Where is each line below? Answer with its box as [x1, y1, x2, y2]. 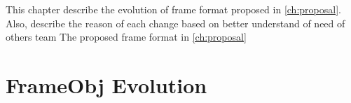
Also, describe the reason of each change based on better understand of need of [6, 15, 345, 30]
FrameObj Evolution [6, 70, 207, 99]
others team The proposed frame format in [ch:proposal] [6, 29, 247, 44]
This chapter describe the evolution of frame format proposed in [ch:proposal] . [6, 2, 341, 16]
